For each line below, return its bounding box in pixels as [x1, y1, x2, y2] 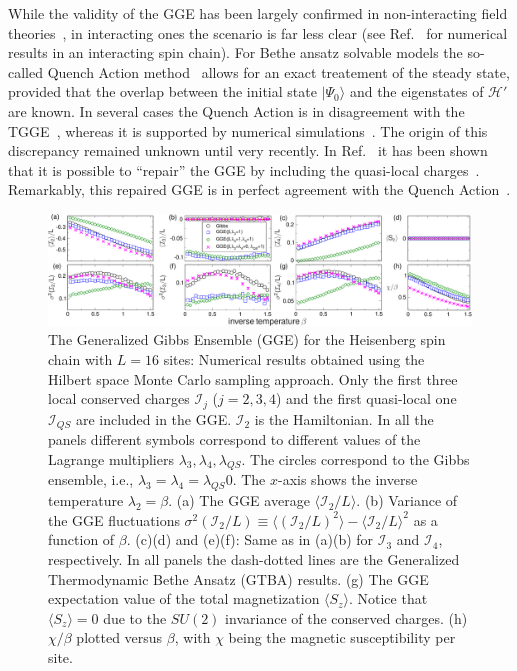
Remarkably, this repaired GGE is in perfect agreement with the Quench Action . [8, 179, 511, 200]
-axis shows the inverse [278, 469, 418, 490]
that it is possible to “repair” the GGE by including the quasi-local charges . [8, 159, 480, 180]
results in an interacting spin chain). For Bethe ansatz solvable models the [8, 42, 463, 63]
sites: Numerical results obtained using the [163, 348, 425, 369]
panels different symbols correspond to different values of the [48, 429, 421, 450]
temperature [48, 490, 124, 511]
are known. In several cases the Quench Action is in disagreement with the [8, 100, 465, 121]
